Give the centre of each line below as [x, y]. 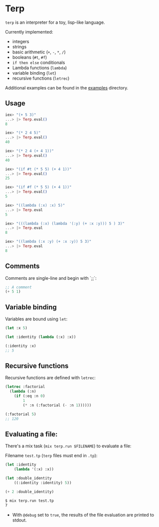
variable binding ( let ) [34, 73]
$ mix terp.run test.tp [30, 501]
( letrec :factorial [25, 387]
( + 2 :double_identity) [30, 492]
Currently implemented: [29, 32]
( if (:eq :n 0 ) [30, 396]
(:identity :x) [21, 346]
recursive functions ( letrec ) [41, 78]
